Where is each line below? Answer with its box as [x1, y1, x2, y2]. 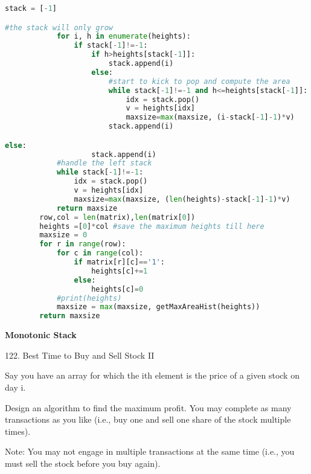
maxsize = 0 [39, 231, 88, 240]
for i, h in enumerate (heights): [56, 32, 191, 41]
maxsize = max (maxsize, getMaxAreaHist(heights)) [56, 303, 260, 312]
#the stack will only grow [5, 23, 113, 32]
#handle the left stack [56, 159, 152, 168]
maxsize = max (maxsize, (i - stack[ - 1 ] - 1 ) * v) [126, 113, 295, 122]
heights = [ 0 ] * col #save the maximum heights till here [39, 222, 265, 231]
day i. [5, 380, 26, 393]
